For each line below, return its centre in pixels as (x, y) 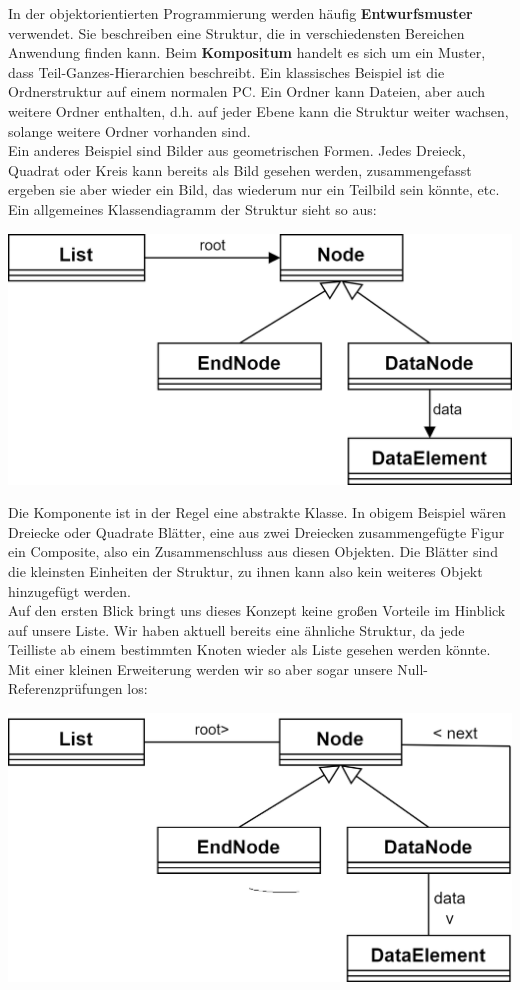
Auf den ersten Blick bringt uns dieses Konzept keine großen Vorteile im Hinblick (257, 610)
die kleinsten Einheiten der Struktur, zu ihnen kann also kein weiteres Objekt (245, 570)
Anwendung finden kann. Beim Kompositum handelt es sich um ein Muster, (247, 52)
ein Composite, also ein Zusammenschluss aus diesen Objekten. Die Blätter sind (253, 551)
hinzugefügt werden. (69, 590)
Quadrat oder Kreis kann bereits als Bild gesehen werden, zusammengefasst (240, 169)
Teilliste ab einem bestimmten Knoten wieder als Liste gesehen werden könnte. (249, 649)
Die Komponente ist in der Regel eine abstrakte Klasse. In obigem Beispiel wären (257, 512)
